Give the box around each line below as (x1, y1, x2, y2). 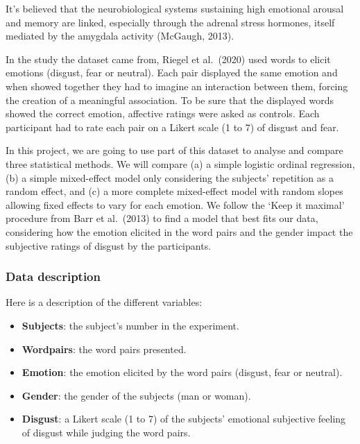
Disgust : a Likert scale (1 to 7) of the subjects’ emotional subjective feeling (22, 411, 346, 426)
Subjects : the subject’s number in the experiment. (22, 318, 239, 332)
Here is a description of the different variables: (6, 295, 203, 309)
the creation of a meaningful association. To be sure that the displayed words (6, 92, 334, 107)
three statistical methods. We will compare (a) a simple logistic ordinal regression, (6, 156, 355, 171)
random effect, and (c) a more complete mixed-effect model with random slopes (6, 184, 343, 198)
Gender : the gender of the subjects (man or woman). (22, 388, 251, 402)
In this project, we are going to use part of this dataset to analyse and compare (6, 143, 343, 157)
